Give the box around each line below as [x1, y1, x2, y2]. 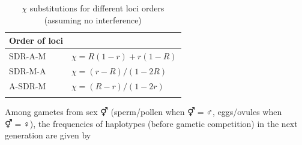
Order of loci [9, 34, 63, 47]
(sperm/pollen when [110, 105, 185, 118]
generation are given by [5, 129, 91, 141]
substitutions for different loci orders [29, 2, 165, 14]
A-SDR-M [9, 79, 46, 92]
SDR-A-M [9, 50, 46, 62]
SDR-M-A [9, 64, 46, 77]
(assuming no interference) [44, 13, 142, 26]
